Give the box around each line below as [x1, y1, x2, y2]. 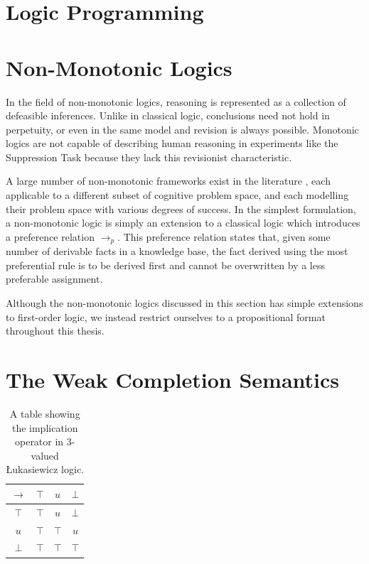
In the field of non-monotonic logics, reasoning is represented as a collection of [6, 94, 346, 109]
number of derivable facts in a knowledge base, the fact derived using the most [6, 244, 348, 259]
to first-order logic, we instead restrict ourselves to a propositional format [6, 309, 326, 324]
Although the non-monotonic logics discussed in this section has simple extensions [6, 295, 363, 310]
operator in [14, 434, 64, 449]
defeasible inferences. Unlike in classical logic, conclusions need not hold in [6, 108, 330, 123]
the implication [11, 420, 78, 435]
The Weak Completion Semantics [6, 365, 340, 394]
